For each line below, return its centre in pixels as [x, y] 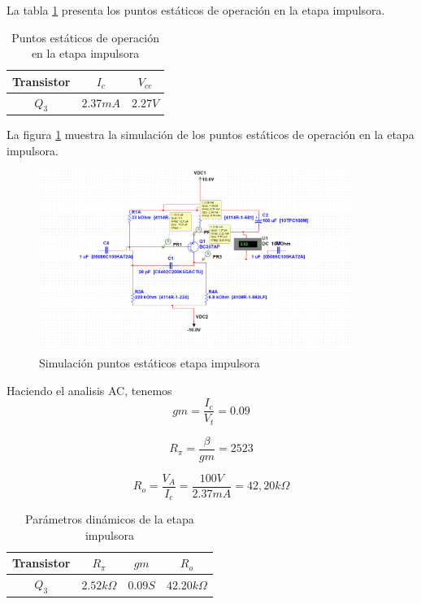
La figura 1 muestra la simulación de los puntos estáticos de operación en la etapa [210, 134]
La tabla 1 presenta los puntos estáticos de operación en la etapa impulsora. [196, 10]
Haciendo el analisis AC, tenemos [89, 390]
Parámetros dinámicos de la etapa [110, 519]
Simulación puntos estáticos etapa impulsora [150, 362]
